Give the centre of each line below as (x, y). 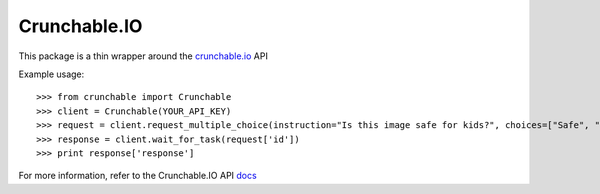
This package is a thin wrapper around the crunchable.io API (143, 56)
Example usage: (51, 74)
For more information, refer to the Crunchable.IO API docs (137, 176)
